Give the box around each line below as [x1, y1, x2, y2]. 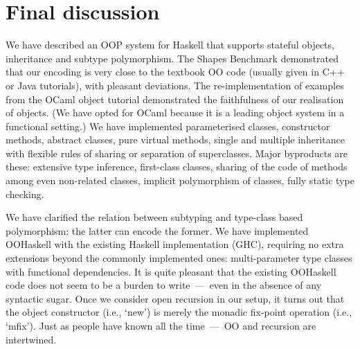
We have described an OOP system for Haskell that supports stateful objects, [6, 37, 334, 52]
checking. [6, 186, 44, 201]
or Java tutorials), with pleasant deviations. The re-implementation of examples [6, 78, 344, 92]
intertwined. [6, 332, 57, 346]
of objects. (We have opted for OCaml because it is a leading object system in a [6, 105, 345, 120]
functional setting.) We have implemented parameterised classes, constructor [6, 118, 330, 133]
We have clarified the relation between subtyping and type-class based [6, 210, 303, 224]
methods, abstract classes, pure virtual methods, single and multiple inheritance [6, 132, 345, 147]
